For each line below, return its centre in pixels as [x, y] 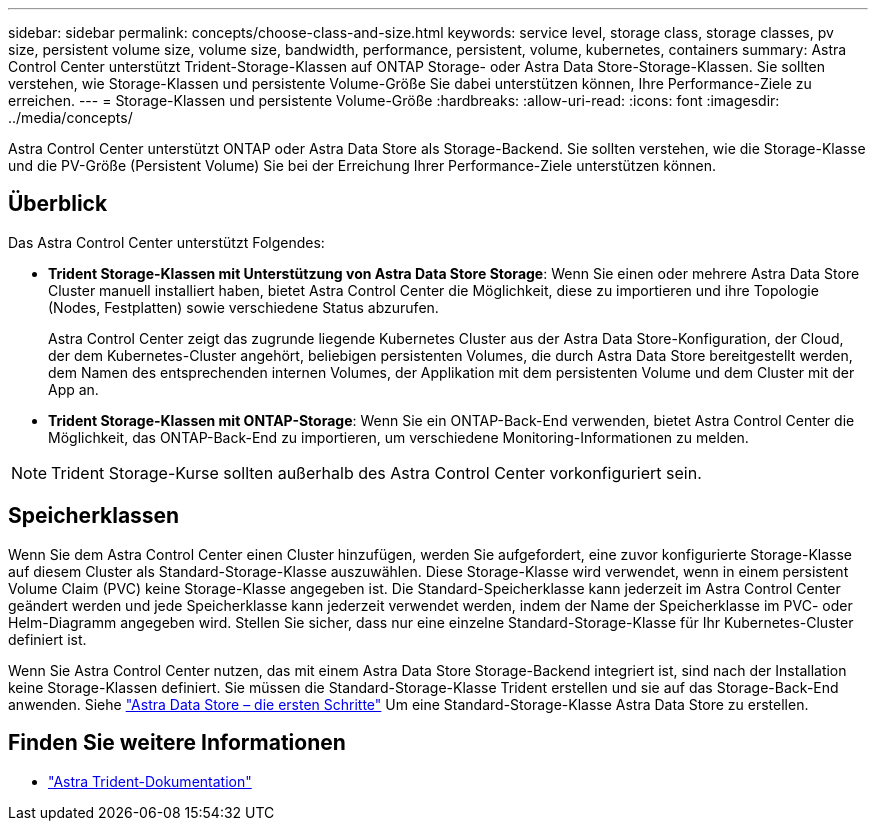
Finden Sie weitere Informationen [177, 743]
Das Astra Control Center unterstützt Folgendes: [166, 242]
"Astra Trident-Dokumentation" [150, 781]
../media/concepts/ [70, 117]
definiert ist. [47, 639]
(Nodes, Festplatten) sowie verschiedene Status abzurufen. [243, 307]
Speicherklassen [94, 516]
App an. [73, 389]
